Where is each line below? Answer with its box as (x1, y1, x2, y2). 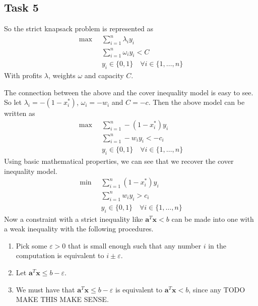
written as (4, 108, 35, 118)
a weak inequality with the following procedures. (4, 223, 154, 234)
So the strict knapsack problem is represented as (4, 23, 154, 34)
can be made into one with (171, 213, 254, 224)
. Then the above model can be (148, 97, 245, 107)
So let (4, 97, 22, 107)
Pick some (16, 240, 47, 251)
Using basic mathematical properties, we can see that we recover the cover (4, 156, 234, 166)
